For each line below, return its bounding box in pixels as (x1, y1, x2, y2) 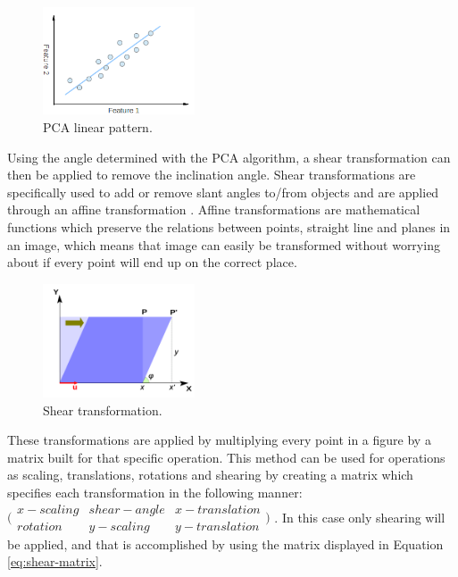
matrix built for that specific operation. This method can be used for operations (7, 447, 446, 466)
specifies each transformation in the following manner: (7, 482, 303, 501)
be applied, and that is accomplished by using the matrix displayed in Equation (7, 534, 444, 553)
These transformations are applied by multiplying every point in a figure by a (7, 431, 431, 449)
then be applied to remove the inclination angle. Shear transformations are (7, 165, 416, 184)
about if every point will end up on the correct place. (7, 253, 297, 272)
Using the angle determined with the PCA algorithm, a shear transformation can (7, 147, 451, 166)
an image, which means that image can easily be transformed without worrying (7, 235, 440, 254)
